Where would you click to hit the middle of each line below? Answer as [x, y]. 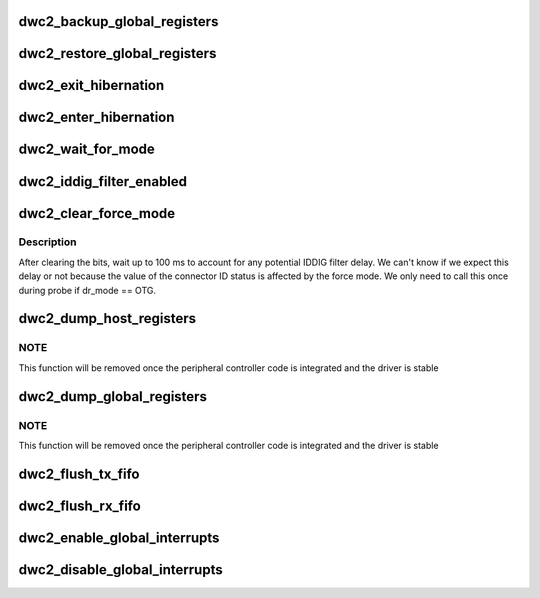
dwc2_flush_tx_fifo [79, 473]
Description [47, 242]
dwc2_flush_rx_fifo [80, 505]
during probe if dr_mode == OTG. [87, 290]
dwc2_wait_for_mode [86, 149]
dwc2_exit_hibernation [91, 85]
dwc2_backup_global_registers [118, 21]
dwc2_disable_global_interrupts [121, 569]
